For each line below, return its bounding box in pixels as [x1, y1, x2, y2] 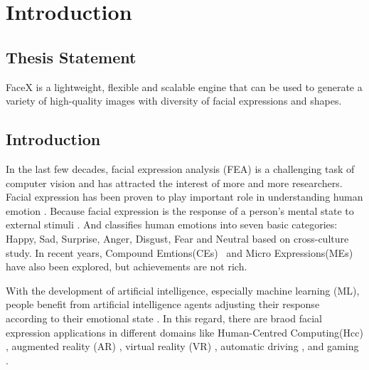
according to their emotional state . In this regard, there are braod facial [6, 310, 322, 325]
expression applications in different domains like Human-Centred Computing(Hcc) [6, 324, 363, 339]
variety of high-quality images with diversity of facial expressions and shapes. [6, 93, 342, 108]
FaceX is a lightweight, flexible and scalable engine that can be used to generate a [6, 79, 363, 94]
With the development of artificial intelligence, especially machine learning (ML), [6, 282, 360, 297]
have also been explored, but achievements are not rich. [6, 259, 247, 274]
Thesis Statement [6, 46, 137, 68]
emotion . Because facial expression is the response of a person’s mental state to [6, 203, 354, 218]
